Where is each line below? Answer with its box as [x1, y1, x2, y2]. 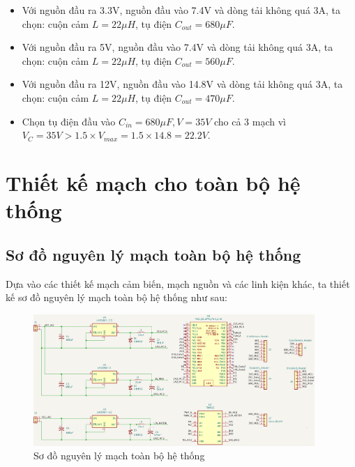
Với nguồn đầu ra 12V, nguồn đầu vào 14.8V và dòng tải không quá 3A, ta [22, 77, 343, 91]
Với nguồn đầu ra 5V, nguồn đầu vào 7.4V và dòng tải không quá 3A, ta [22, 40, 333, 54]
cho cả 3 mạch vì [213, 114, 287, 128]
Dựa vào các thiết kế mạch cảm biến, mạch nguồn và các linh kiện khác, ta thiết [6, 276, 350, 291]
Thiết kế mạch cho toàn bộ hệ [6, 168, 301, 197]
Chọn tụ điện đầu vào [22, 114, 116, 128]
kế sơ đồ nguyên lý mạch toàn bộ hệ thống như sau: [6, 290, 227, 305]
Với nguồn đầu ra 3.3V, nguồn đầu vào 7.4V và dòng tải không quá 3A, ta [22, 3, 341, 17]
